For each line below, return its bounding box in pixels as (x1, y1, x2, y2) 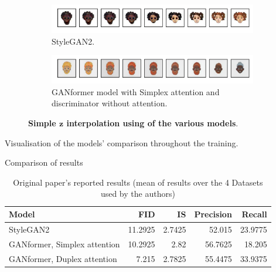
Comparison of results (5, 156, 83, 169)
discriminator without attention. (52, 97, 168, 109)
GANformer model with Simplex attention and (52, 85, 220, 98)
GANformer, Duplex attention (9, 252, 117, 264)
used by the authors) (100, 187, 175, 200)
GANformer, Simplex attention (9, 237, 120, 250)
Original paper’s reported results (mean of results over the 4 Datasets (13, 176, 263, 188)
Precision (194, 208, 232, 220)
